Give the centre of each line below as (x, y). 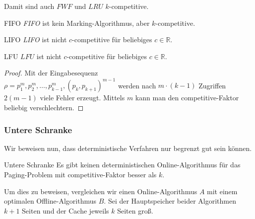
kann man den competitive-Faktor (187, 98)
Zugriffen (212, 85)
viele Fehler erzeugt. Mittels (82, 98)
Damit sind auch (29, 6)
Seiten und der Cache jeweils (65, 210)
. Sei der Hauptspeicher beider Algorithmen (170, 201)
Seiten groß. (135, 210)
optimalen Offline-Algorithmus (50, 201)
